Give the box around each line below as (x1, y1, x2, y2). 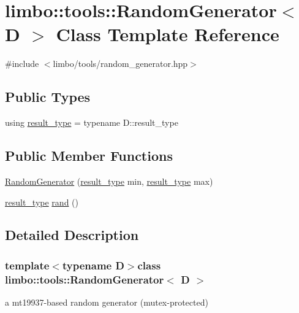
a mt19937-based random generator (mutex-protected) (5, 296, 208, 309)
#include (5, 57, 39, 70)
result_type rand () (5, 195, 78, 208)
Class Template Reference (56, 21, 279, 47)
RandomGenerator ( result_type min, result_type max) (5, 174, 213, 187)
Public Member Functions (5, 146, 173, 165)
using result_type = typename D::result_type (5, 116, 178, 129)
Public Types (5, 87, 91, 106)
